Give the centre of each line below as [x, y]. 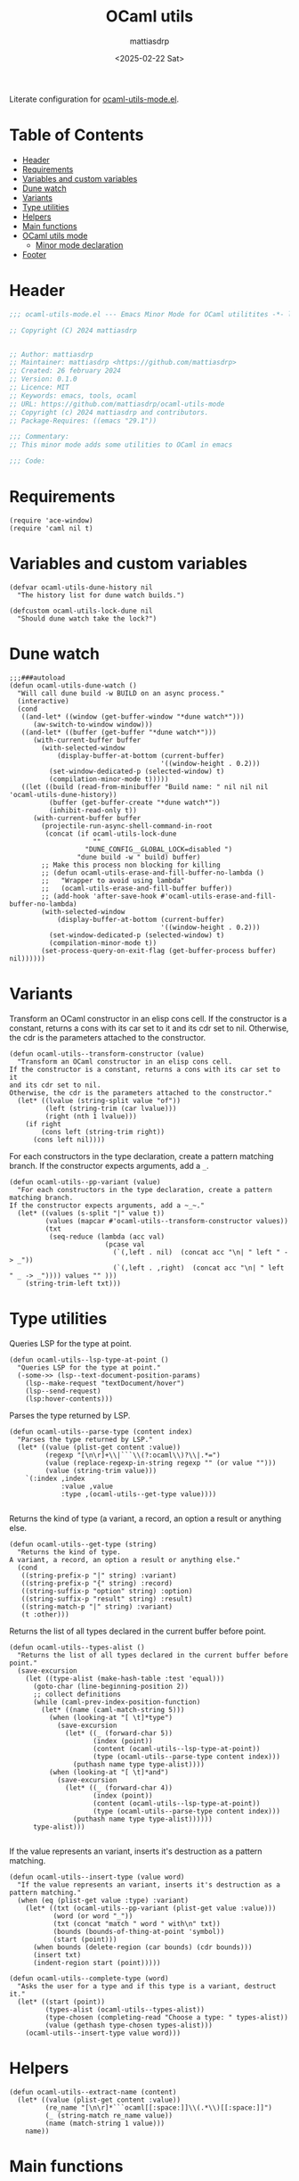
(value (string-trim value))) [101, 1470]
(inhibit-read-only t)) [93, 810]
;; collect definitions [77, 1694]
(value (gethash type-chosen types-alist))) [129, 2025]
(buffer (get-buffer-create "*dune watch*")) [134, 802]
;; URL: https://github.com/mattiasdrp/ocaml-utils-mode [117, 404]
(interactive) [43, 701]
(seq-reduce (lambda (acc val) [107, 1237]
